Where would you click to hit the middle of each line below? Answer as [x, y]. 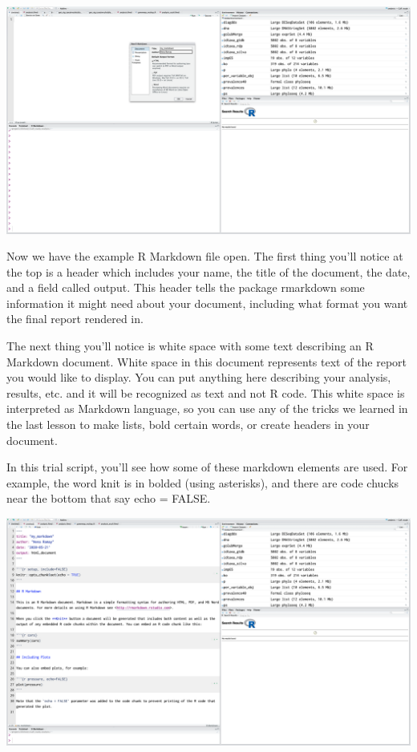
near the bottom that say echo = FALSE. [109, 498]
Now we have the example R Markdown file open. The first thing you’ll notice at [205, 256]
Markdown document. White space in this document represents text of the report [207, 361]
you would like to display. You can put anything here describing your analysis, [199, 377]
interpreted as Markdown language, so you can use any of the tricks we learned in [207, 408]
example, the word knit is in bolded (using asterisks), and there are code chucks [203, 482]
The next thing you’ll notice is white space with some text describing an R [190, 346]
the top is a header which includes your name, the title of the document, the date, [208, 271]
